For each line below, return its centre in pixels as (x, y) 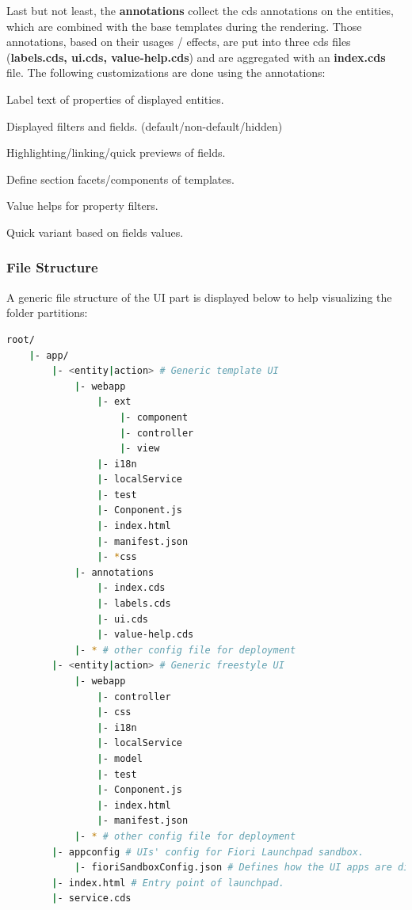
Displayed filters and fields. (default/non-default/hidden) (145, 126)
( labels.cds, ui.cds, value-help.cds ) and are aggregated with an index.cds (196, 57)
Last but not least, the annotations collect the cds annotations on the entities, (200, 10)
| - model (120, 758)
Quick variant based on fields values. (95, 232)
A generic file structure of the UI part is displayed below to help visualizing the (199, 297)
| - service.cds (92, 899)
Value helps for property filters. (82, 206)
